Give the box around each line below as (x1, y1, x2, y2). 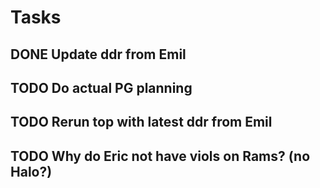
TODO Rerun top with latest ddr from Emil (10, 114, 273, 131)
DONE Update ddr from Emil (10, 46, 187, 63)
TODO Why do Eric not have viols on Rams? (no (10, 147, 311, 165)
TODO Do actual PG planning (10, 79, 193, 96)
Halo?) (10, 163, 53, 180)
